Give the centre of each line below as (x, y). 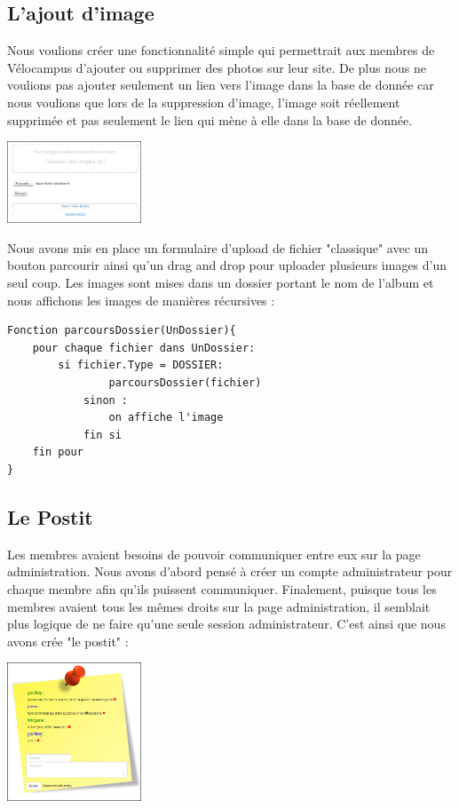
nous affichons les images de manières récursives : (141, 300)
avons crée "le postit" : (68, 641)
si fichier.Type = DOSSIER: (141, 365)
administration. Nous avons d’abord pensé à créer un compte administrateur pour (230, 571)
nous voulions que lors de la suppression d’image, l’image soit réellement (204, 102)
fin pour (58, 452)
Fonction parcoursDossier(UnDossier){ (122, 331)
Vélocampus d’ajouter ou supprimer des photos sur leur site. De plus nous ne (217, 67)
